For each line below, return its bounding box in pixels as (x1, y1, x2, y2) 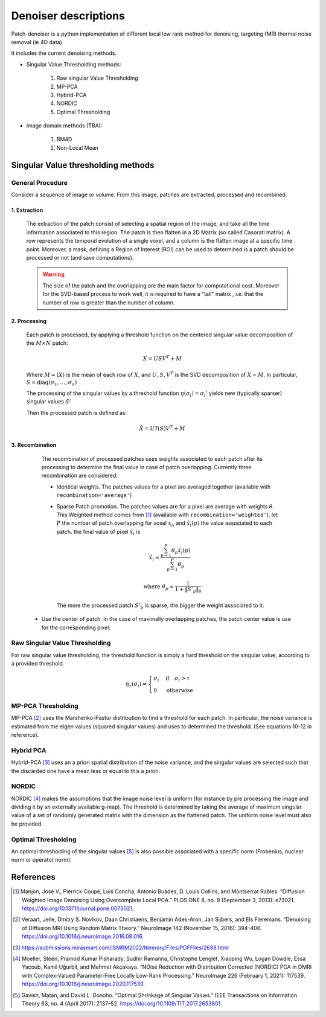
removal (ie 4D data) (11, 38, 63, 45)
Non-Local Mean (56, 144, 99, 151)
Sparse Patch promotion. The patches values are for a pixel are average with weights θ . (56, 502, 275, 510)
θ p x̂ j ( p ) (171, 547, 191, 555)
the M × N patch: (26, 339, 69, 347)
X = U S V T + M (142, 354, 182, 362)
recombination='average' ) (56, 492, 132, 499)
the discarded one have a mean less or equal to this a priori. (11, 767, 161, 774)
